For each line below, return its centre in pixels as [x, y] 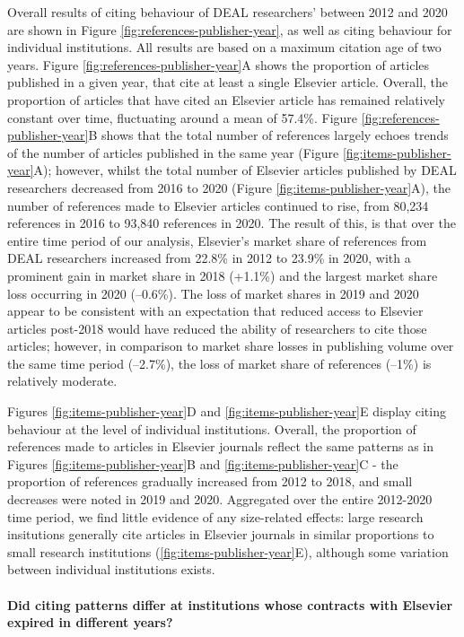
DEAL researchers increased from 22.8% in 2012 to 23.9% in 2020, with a [209, 258]
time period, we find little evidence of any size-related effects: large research [215, 516]
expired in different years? [90, 622]
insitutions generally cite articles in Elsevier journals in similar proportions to [221, 534]
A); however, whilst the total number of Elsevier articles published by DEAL [245, 170]
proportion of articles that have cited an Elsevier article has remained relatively [226, 99]
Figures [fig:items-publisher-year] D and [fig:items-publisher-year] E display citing [227, 411]
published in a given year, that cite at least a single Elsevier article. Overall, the [228, 82]
